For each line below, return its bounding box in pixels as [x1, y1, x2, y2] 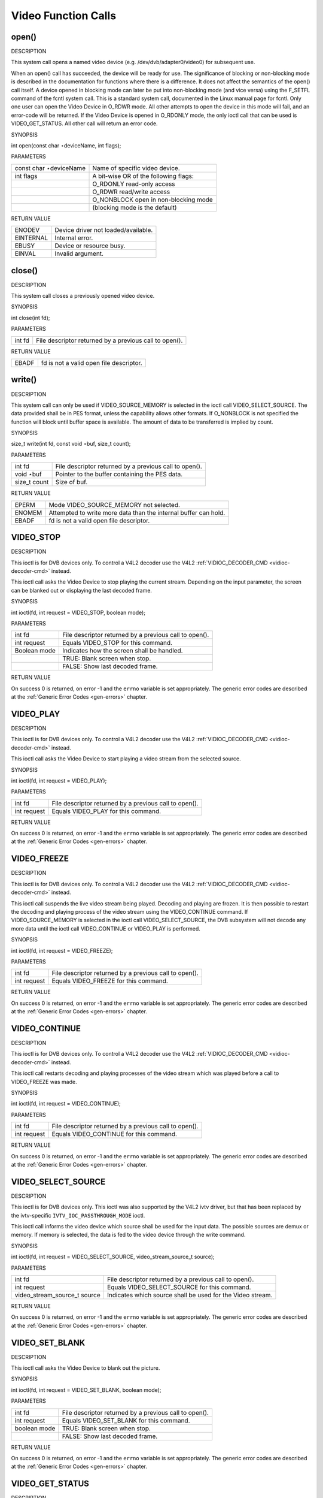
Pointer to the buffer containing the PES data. [55, 470, 183, 479]
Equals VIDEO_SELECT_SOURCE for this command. [106, 1283, 251, 1291]
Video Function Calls [11, 9, 117, 22]
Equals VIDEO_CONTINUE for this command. [51, 1130, 178, 1138]
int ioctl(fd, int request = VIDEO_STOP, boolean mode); [11, 609, 146, 616]
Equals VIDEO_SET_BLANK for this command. [62, 1416, 190, 1424]
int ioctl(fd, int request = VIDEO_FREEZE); [11, 947, 113, 954]
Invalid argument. [54, 249, 104, 258]
